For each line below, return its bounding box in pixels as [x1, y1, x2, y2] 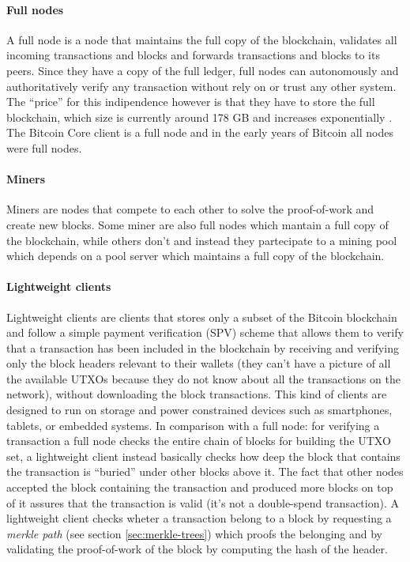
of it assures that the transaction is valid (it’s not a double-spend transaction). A [6, 494, 399, 511]
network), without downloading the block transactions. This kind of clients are [6, 386, 387, 402]
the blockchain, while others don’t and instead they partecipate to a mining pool [6, 232, 397, 248]
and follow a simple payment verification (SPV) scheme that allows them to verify [6, 324, 404, 341]
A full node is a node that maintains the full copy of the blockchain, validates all [6, 31, 397, 47]
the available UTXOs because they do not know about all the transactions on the [6, 370, 401, 387]
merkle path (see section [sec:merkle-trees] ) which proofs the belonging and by [6, 525, 382, 541]
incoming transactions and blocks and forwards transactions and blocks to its [6, 47, 380, 63]
